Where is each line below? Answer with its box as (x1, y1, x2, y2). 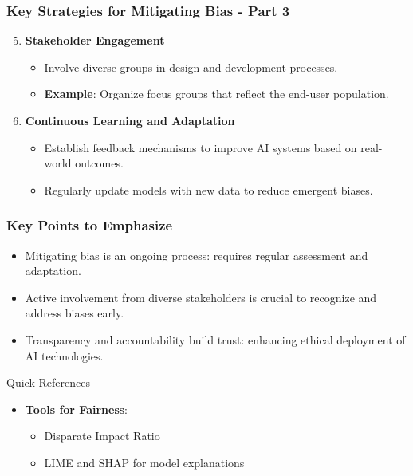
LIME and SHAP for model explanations (44, 454, 245, 470)
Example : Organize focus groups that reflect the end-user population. (44, 85, 389, 102)
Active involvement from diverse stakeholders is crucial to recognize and (25, 289, 377, 305)
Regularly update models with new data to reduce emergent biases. (44, 181, 373, 198)
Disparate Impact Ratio (44, 427, 160, 444)
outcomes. (75, 155, 124, 171)
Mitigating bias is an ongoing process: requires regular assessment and (25, 246, 368, 263)
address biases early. (25, 305, 124, 321)
